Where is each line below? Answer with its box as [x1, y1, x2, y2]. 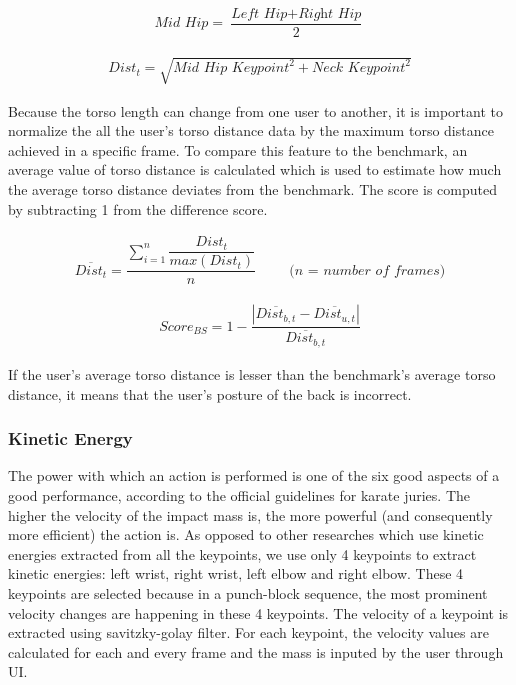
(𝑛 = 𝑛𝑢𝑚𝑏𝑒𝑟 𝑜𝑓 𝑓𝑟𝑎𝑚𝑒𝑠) [289, 263, 446, 278]
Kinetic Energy [8, 426, 133, 451]
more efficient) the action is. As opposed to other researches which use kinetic [8, 524, 484, 545]
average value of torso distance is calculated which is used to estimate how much [8, 159, 502, 180]
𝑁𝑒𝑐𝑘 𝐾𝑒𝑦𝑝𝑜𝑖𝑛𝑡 [312, 61, 406, 76]
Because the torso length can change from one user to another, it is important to [8, 100, 503, 121]
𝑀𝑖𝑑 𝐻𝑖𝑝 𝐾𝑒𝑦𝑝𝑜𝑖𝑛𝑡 [173, 61, 290, 76]
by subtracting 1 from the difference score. [8, 198, 268, 219]
